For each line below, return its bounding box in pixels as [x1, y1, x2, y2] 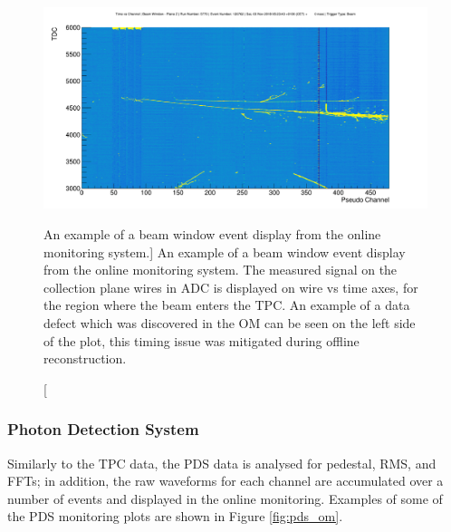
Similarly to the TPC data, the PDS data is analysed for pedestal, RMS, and [7, 453, 437, 472]
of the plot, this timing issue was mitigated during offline [43, 331, 360, 350]
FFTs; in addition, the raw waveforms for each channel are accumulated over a [7, 471, 444, 490]
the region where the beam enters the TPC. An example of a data [43, 295, 410, 314]
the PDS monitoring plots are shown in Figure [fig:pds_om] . [7, 507, 343, 526]
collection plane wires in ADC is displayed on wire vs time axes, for [43, 277, 418, 296]
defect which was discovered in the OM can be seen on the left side [43, 313, 416, 332]
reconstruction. [43, 349, 127, 368]
